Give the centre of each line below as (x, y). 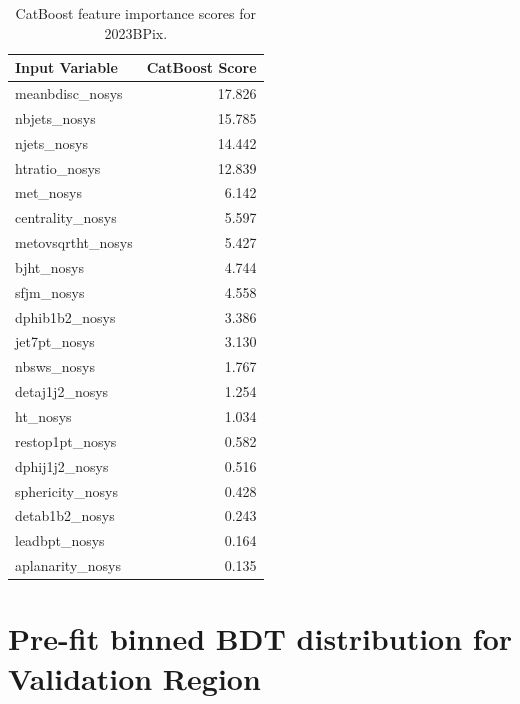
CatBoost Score (201, 67)
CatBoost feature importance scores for (136, 13)
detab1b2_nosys (65, 515)
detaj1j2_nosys (62, 391)
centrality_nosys (66, 217)
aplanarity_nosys (68, 565)
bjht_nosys (50, 266)
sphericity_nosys (66, 490)
